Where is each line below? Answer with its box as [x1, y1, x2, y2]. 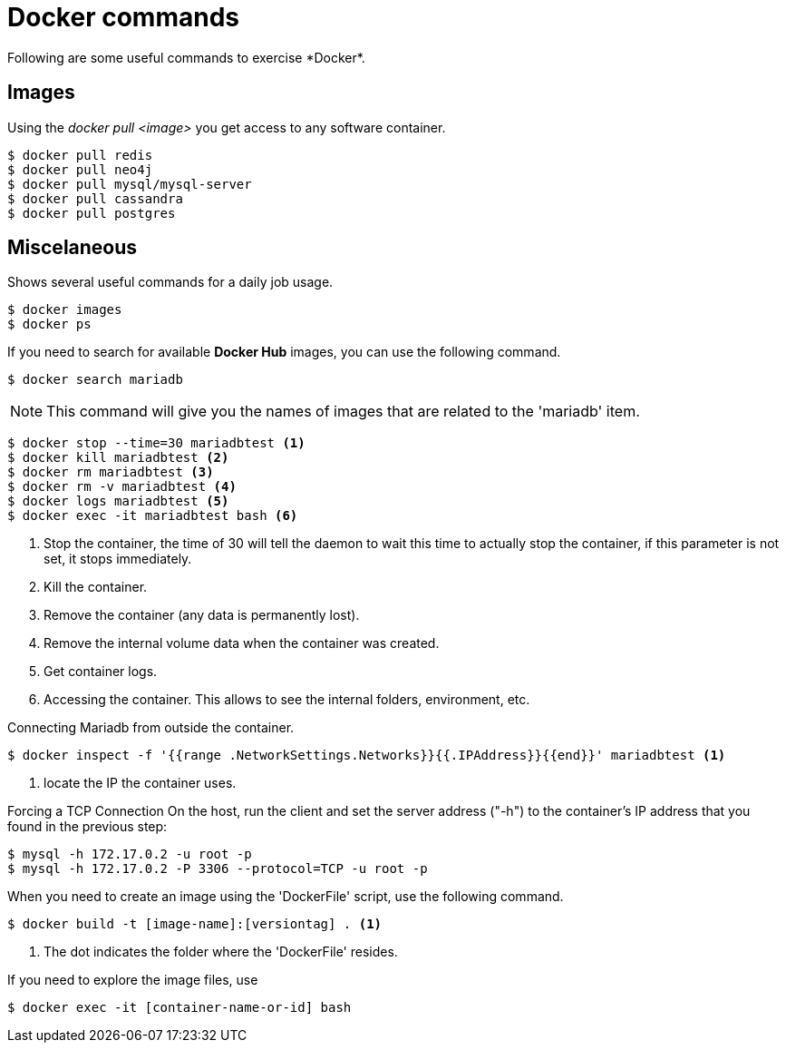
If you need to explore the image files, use [7, 972, 258, 988]
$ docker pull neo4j [7, 162, 153, 177]
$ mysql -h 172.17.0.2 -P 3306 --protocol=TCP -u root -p [7, 861, 428, 877]
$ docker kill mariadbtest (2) [7, 450, 229, 466]
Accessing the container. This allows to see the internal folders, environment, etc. [44, 692, 530, 708]
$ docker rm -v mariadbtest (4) [7, 479, 237, 495]
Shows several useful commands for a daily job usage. [7, 274, 334, 290]
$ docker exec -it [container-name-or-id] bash [7, 1000, 352, 1016]
